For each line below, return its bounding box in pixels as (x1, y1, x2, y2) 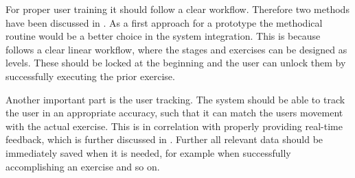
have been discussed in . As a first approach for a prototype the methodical (5, 15, 323, 29)
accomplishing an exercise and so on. (5, 159, 160, 173)
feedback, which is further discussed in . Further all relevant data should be (5, 132, 323, 147)
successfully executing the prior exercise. (5, 68, 175, 83)
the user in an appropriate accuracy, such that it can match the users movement (5, 105, 343, 120)
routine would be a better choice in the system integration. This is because (5, 29, 321, 43)
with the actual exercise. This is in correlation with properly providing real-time (5, 118, 343, 133)
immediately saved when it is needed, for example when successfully (5, 145, 291, 160)
